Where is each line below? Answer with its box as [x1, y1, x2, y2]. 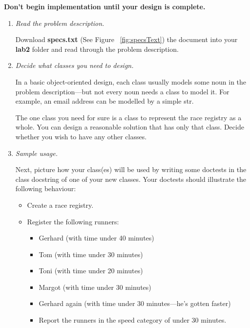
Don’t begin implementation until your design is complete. [4, 1, 206, 11]
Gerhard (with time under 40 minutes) [39, 233, 154, 243]
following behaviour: [15, 183, 76, 194]
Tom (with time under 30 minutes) [39, 249, 143, 259]
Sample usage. [15, 148, 58, 158]
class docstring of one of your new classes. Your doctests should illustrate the [15, 174, 247, 184]
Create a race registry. [27, 199, 94, 210]
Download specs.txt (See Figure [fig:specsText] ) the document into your [15, 34, 238, 44]
